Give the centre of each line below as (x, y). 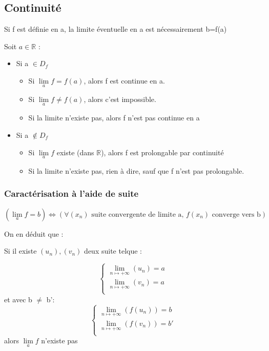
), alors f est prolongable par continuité (162, 152)
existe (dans (75, 152)
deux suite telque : (113, 251)
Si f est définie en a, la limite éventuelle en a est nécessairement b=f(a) (116, 29)
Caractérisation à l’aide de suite (71, 193)
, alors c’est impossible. (120, 99)
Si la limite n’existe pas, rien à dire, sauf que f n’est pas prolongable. (136, 170)
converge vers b (236, 214)
